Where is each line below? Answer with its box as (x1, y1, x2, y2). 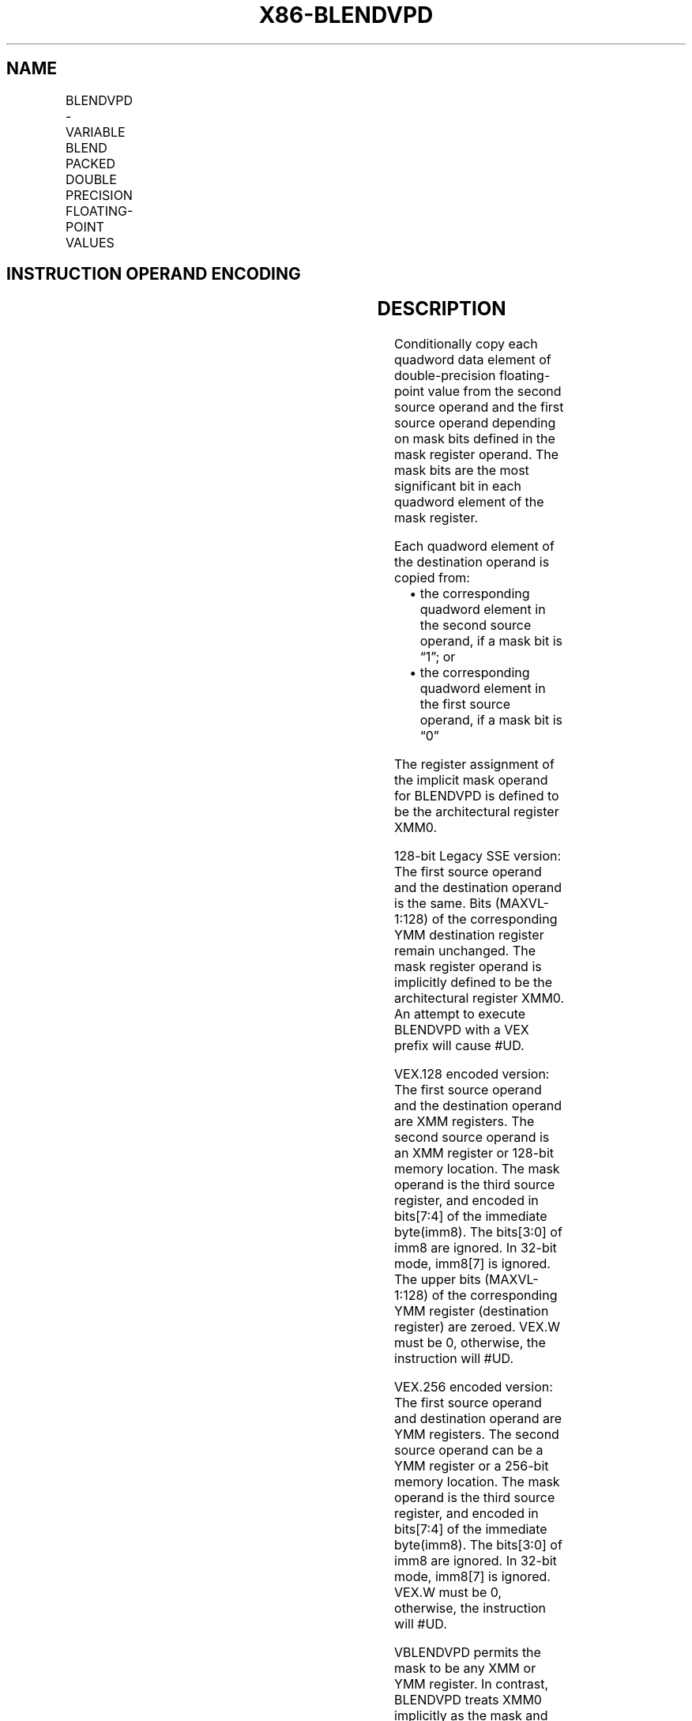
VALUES (65, 234, 115, 250)
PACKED (65, 155, 116, 171)
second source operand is (394, 1129, 550, 1146)
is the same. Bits (394, 895, 492, 912)
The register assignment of (394, 756, 555, 773)
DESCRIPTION (377, 297, 506, 321)
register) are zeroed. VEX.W (394, 1319, 561, 1335)
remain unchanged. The (394, 943, 536, 959)
